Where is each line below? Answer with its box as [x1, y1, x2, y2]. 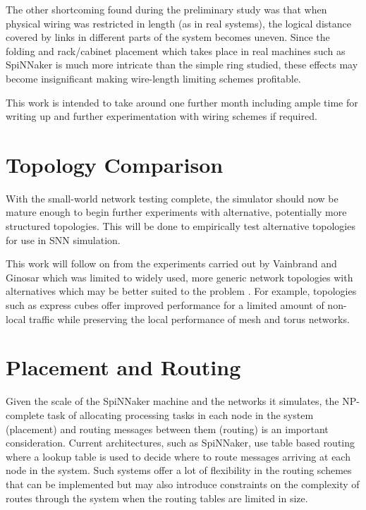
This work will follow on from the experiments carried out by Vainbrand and [6, 256, 337, 271]
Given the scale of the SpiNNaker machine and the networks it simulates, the [6, 394, 339, 408]
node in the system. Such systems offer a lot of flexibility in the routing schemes [6, 463, 352, 478]
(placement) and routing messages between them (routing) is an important [6, 421, 329, 436]
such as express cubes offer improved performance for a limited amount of [6, 298, 324, 312]
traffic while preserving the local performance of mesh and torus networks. [29, 311, 350, 326]
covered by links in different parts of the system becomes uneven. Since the [6, 30, 330, 44]
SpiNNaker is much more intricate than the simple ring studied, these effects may [6, 57, 358, 72]
